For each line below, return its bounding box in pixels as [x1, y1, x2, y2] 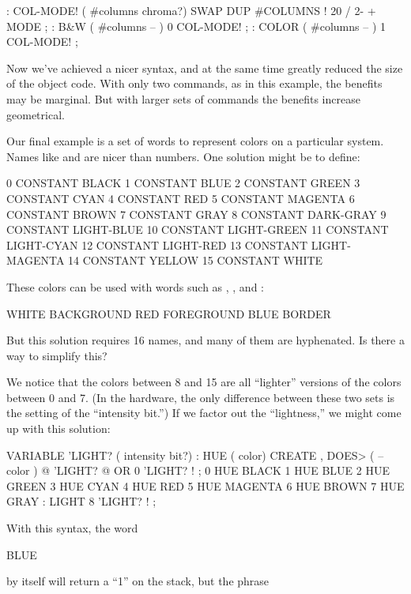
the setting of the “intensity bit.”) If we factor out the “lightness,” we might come [6, 404, 402, 421]
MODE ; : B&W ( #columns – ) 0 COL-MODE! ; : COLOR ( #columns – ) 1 [6, 17, 386, 34]
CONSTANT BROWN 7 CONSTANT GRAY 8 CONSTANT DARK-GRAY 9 [6, 205, 386, 222]
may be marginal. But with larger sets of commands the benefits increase [6, 90, 360, 107]
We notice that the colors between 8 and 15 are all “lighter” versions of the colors [6, 374, 402, 390]
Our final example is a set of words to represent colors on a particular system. [6, 133, 384, 149]
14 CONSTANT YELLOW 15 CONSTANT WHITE [68, 252, 323, 269]
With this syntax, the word [6, 520, 138, 536]
